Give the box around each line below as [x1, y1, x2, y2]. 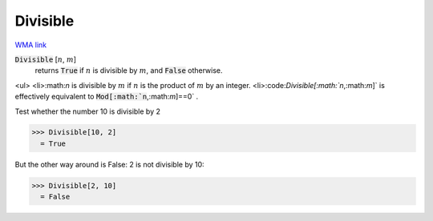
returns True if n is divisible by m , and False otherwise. [34, 66, 224, 75]
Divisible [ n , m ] [14, 54, 76, 64]
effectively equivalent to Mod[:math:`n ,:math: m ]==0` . [14, 92, 199, 102]
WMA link [14, 40, 47, 50]
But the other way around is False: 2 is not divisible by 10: [14, 159, 204, 169]
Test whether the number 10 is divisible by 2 [14, 106, 160, 116]
